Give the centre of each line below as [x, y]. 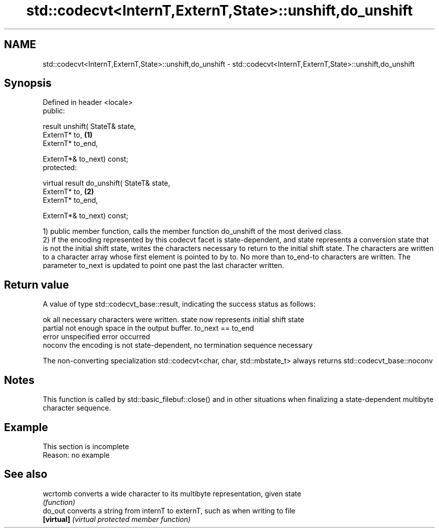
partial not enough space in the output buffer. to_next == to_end [148, 328]
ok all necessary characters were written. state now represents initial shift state [173, 320]
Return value [37, 285]
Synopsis [28, 83]
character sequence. [77, 408]
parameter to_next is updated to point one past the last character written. [163, 265]
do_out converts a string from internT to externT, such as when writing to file [169, 510]
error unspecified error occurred [96, 337]
